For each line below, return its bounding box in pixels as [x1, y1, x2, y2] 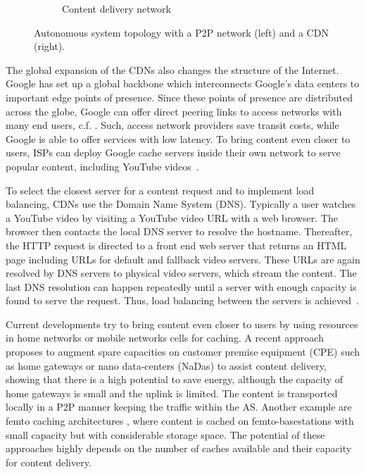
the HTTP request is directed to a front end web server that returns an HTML [6, 237, 347, 252]
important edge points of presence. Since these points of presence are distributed [6, 89, 353, 104]
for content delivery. [6, 454, 91, 469]
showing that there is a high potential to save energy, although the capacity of [6, 372, 343, 387]
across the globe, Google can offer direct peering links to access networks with [6, 104, 342, 118]
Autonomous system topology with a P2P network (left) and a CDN [34, 25, 329, 39]
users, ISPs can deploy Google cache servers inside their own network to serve [6, 145, 341, 160]
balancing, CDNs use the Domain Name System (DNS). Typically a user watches [6, 197, 356, 211]
